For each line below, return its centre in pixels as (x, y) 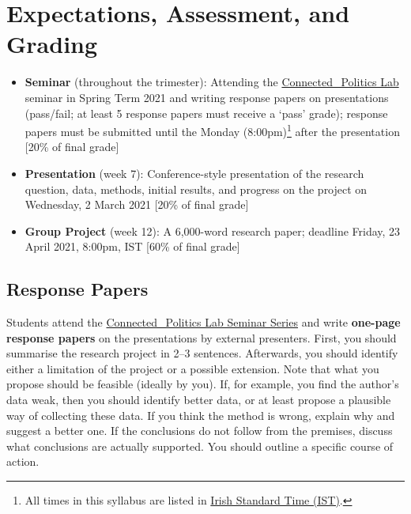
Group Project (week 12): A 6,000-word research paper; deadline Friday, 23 (213, 231)
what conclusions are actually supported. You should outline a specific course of (200, 446)
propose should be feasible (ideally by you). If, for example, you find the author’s (203, 384)
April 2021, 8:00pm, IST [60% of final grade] (132, 246)
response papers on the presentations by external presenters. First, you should (202, 337)
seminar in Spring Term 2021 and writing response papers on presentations (207, 97)
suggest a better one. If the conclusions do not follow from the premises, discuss (200, 431)
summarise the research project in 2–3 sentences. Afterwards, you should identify (202, 353)
